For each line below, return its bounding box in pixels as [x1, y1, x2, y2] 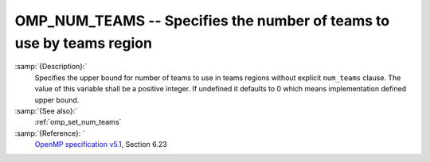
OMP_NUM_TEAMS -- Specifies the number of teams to [14, 12, 390, 29]
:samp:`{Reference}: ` [14, 128, 85, 138]
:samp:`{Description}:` [14, 62, 88, 71]
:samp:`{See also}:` [14, 106, 78, 115]
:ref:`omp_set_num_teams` [34, 118, 122, 127]
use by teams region [14, 34, 153, 52]
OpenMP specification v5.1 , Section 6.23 [34, 140, 167, 149]
